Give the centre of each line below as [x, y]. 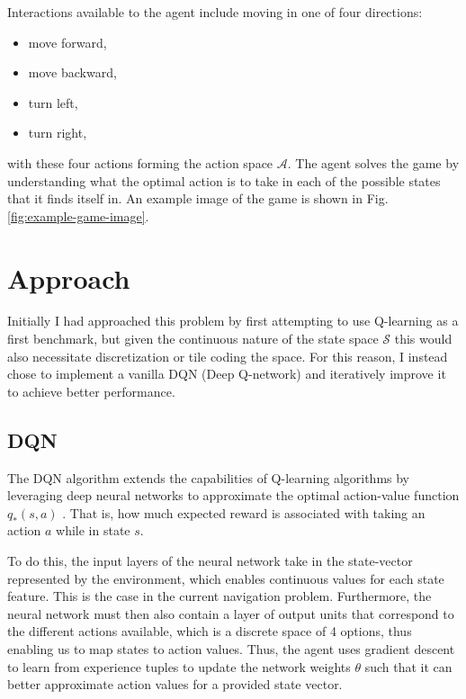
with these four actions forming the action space [140, 162]
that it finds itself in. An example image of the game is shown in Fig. [198, 198]
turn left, [53, 102]
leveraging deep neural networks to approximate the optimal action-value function [233, 495]
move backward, [72, 72]
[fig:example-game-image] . [78, 215]
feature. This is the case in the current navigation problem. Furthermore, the [220, 596]
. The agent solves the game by [373, 162]
